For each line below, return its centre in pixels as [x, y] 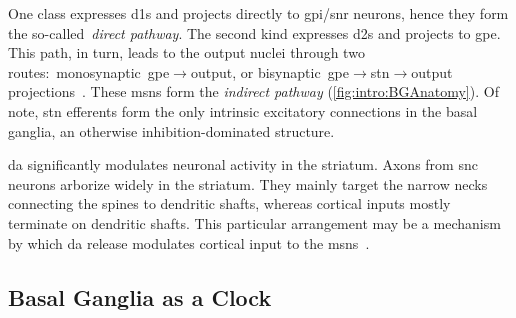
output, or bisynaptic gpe [270, 71]
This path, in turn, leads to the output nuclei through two [186, 52]
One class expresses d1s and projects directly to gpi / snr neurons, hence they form [258, 13]
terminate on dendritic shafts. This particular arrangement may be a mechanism [254, 222]
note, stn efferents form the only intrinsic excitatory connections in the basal [243, 110]
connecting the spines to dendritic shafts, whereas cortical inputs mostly [229, 203]
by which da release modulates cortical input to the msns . [189, 242]
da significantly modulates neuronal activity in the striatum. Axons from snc [243, 164]
